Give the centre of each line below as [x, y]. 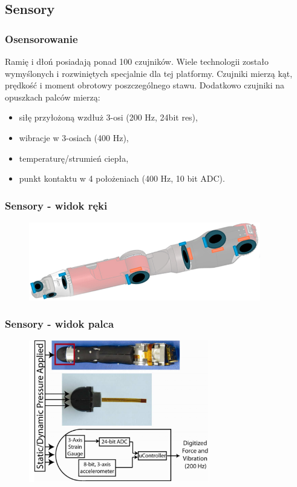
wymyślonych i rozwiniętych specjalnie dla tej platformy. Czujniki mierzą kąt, [149, 73]
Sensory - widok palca [60, 324]
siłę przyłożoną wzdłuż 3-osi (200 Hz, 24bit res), [108, 117]
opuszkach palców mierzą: [53, 97]
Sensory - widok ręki [56, 205]
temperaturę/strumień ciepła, [74, 158]
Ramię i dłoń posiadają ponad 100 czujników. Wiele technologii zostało [137, 61]
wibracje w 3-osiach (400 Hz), [74, 137]
